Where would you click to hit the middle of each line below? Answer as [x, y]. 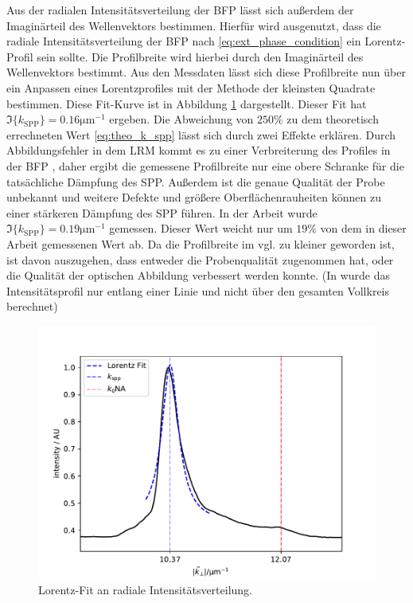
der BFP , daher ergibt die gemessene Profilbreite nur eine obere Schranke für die [205, 165]
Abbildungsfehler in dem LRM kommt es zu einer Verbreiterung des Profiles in [199, 150]
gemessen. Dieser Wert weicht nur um [201, 228]
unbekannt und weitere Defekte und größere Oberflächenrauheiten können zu [194, 197]
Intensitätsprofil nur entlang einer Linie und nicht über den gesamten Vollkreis [198, 290]
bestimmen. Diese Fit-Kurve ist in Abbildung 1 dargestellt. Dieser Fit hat [187, 103]
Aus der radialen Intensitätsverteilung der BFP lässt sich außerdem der [180, 10]
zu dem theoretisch [333, 119]
